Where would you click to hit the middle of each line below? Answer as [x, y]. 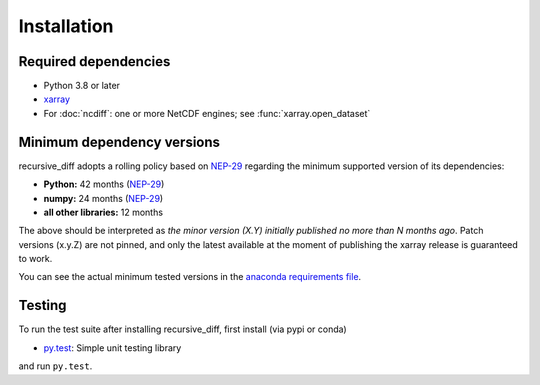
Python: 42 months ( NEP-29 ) [104, 184]
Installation [66, 26]
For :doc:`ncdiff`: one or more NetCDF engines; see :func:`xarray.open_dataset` [207, 113]
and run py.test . [55, 366]
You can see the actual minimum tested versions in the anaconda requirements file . [190, 277]
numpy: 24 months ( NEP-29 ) [103, 198]
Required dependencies [94, 61]
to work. [35, 259]
